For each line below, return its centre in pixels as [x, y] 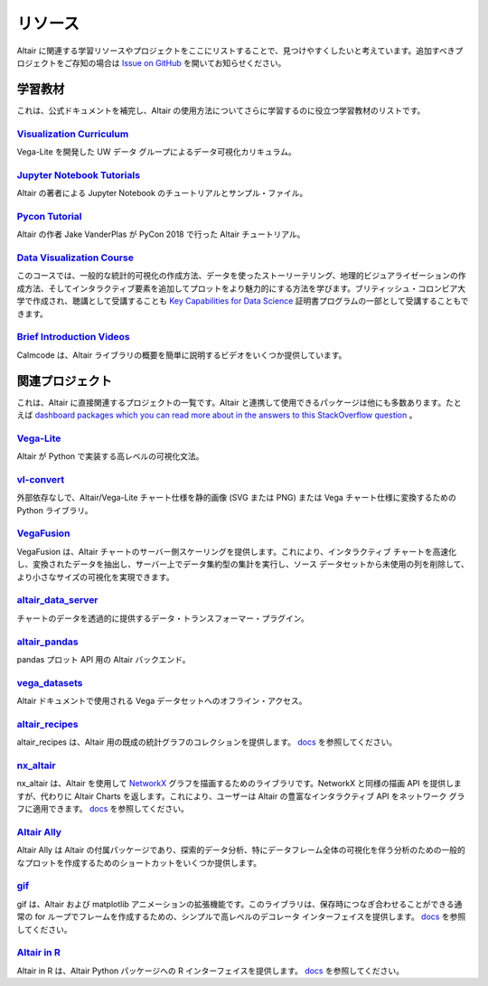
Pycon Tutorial [49, 216]
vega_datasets [50, 682]
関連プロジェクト [64, 381]
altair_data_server [57, 600]
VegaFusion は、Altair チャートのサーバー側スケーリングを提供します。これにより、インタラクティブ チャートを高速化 [236, 551]
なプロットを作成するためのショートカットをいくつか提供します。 [139, 862]
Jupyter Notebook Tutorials [78, 174]
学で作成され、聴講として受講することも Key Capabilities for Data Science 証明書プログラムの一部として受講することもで [243, 301]
